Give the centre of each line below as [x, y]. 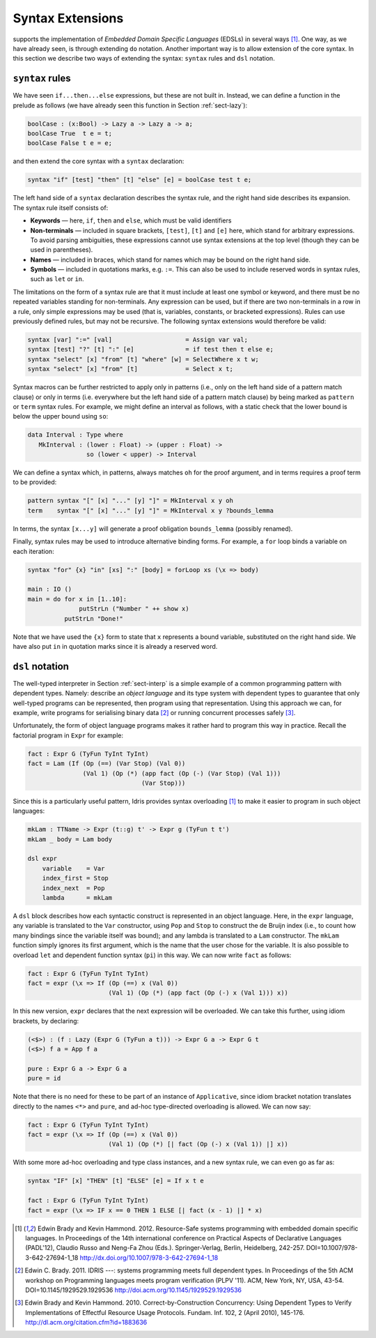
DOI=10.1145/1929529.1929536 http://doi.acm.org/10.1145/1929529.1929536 [134, 1290]
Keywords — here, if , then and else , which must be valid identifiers [131, 220]
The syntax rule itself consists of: [61, 208]
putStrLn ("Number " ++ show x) [134, 609]
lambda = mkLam [77, 898]
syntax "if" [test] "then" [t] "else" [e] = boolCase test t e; [140, 180]
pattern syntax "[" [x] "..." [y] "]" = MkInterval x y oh [130, 501]
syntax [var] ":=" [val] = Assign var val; [138, 340]
